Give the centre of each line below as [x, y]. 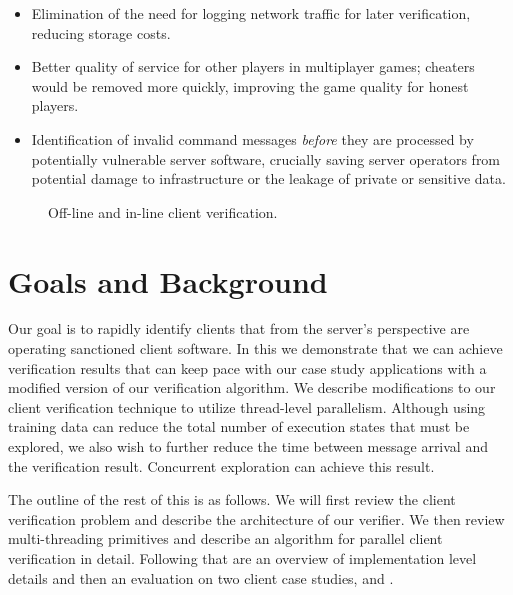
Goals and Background [168, 280]
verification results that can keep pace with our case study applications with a [247, 367]
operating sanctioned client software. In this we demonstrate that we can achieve [255, 348]
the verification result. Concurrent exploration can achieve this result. [221, 465]
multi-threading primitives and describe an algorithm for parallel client [225, 538]
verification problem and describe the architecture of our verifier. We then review [256, 518]
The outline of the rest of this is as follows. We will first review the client [232, 499]
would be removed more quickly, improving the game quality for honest [250, 85]
